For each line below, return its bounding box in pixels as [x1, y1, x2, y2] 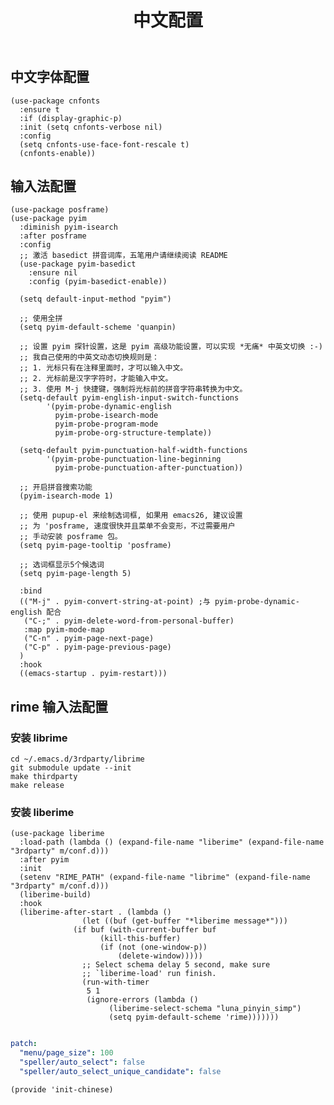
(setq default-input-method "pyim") [19, 294, 172, 305]
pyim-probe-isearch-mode [54, 411, 159, 421]
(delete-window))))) [117, 951, 203, 961]
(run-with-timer [81, 977, 150, 988]
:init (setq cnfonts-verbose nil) [19, 122, 163, 132]
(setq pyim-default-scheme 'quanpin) [19, 322, 177, 333]
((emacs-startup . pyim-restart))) [19, 669, 168, 679]
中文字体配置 [10, 69, 90, 86]
